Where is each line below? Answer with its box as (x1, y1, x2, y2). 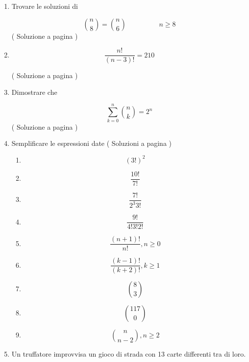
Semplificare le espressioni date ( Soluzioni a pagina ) (11, 138, 172, 148)
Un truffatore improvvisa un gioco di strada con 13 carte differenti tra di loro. (11, 349, 246, 359)
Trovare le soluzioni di (11, 1, 78, 11)
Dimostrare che (11, 86, 57, 97)
